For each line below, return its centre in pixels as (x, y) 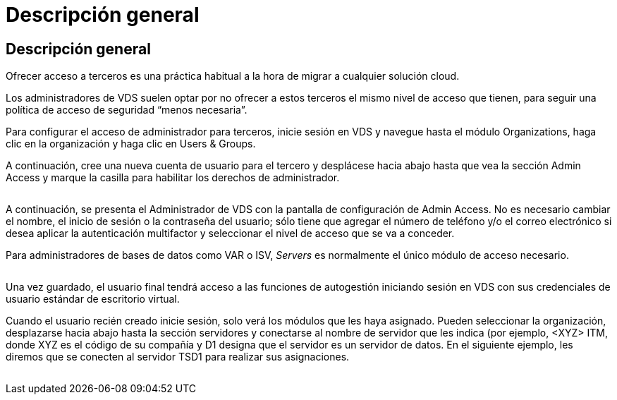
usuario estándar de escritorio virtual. (93, 299)
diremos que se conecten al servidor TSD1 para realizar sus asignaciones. (178, 357)
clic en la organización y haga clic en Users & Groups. (131, 144)
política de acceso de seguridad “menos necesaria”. (127, 110)
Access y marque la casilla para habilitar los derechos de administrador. (173, 178)
